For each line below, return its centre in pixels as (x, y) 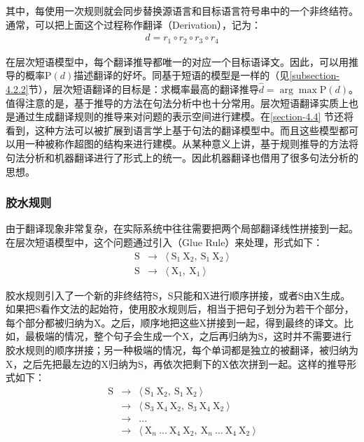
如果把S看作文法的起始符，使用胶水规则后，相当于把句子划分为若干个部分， (180, 309)
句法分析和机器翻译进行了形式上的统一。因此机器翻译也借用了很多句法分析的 (182, 158)
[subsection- (315, 75)
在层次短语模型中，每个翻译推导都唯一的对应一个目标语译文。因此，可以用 (177, 61)
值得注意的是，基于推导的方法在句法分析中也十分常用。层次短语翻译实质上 (177, 102)
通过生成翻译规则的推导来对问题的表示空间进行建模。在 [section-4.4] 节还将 (184, 116)
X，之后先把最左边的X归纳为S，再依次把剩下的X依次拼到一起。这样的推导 (176, 363)
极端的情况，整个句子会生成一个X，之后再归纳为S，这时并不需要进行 (193, 336)
